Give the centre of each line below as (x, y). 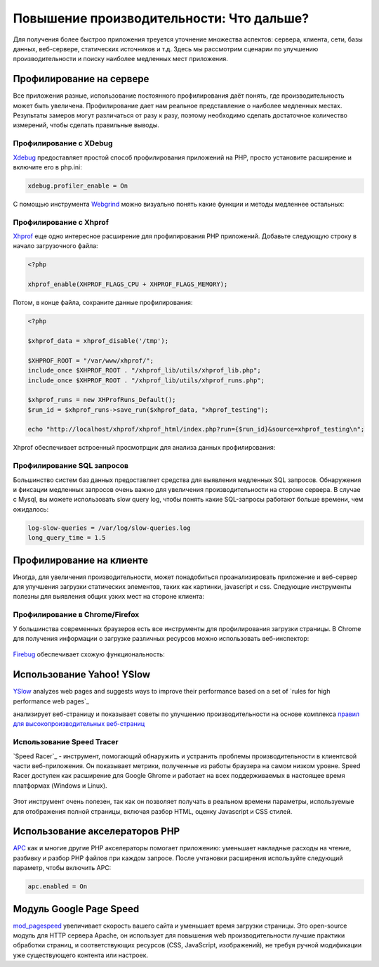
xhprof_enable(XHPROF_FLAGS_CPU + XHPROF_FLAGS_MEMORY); (128, 284)
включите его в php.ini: (47, 167)
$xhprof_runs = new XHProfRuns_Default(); (102, 400)
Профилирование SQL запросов (71, 466)
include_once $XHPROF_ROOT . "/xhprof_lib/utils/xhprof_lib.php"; (144, 370)
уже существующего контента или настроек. (81, 955)
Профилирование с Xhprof (61, 222)
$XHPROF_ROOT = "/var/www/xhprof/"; (91, 361)
